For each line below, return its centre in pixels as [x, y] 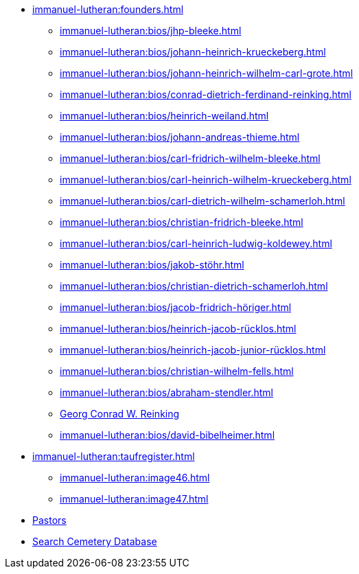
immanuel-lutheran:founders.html [108, 9]
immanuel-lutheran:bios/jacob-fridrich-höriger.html [176, 307]
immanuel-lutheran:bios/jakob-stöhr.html [152, 265]
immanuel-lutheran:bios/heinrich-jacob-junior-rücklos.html [193, 350]
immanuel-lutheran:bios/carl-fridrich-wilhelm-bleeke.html [190, 158]
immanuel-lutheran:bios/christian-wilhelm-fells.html [177, 371]
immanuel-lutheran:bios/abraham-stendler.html [166, 392]
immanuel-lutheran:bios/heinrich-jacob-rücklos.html [178, 329]
